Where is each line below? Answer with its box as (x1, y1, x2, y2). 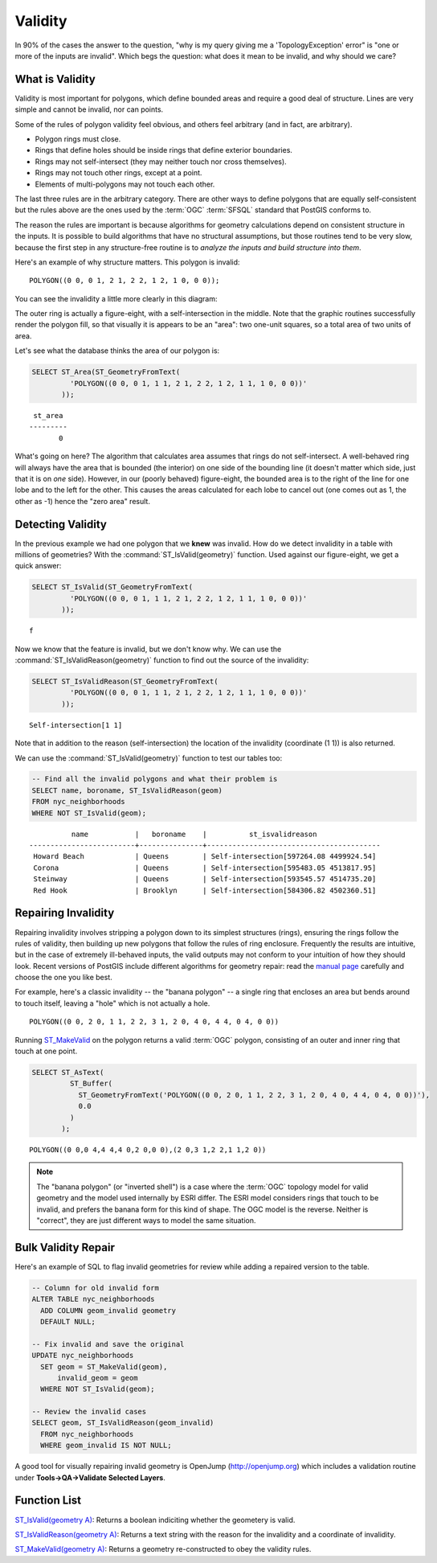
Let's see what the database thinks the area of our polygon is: (14, 346, 220, 355)
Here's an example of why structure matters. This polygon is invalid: (14, 257, 240, 267)
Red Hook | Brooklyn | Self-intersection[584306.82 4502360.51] (33, 885, 377, 895)
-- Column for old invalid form (31, 1283, 160, 1292)
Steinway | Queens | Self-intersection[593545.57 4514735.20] (33, 875, 377, 884)
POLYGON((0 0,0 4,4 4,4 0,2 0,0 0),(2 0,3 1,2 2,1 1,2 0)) (29, 1145, 267, 1154)
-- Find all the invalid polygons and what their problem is (31, 774, 278, 784)
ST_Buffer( (69, 1079, 112, 1089)
